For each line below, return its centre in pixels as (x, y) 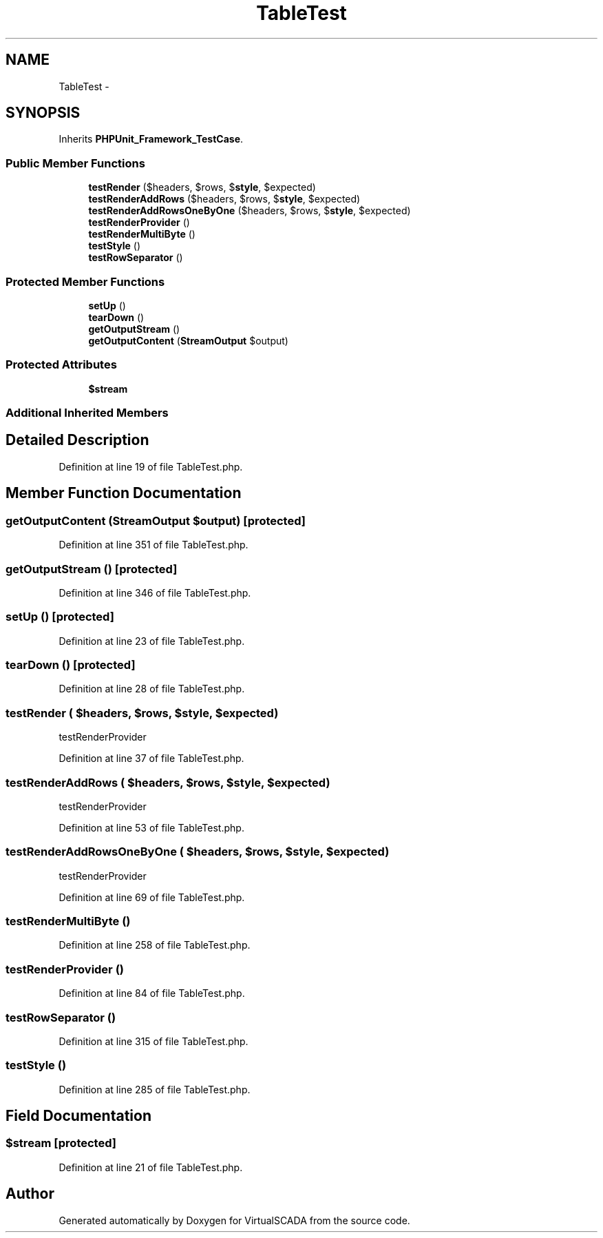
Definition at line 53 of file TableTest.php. (151, 827)
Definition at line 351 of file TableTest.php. (154, 545)
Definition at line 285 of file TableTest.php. (155, 1089)
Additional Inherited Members (87, 413)
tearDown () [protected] (71, 665)
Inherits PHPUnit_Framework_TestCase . (151, 139)
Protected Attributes (61, 365)
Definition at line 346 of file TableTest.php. (155, 592)
